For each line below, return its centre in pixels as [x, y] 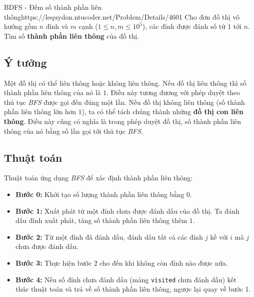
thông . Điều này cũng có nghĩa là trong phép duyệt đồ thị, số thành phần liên [123, 121]
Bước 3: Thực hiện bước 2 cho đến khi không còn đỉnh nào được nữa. [122, 262]
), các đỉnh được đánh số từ [184, 26]
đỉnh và [57, 26]
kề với [219, 236]
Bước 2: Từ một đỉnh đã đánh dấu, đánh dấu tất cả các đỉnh [109, 236]
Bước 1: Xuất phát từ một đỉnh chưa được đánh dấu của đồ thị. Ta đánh [127, 210]
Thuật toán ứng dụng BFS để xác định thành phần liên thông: [98, 178]
